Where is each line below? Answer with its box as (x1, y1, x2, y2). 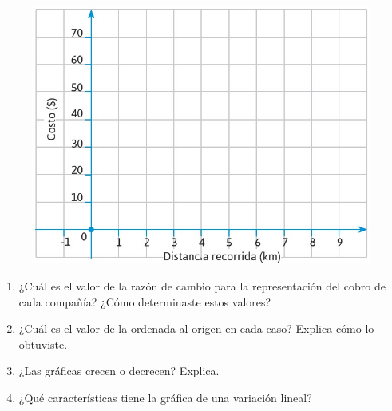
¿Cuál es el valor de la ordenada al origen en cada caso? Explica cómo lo (18, 320, 374, 337)
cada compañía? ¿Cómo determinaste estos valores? (18, 293, 271, 310)
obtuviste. (18, 335, 68, 352)
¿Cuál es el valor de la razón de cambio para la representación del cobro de (18, 278, 386, 294)
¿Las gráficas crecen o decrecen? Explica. (18, 362, 220, 379)
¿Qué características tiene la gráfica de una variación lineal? (18, 389, 312, 405)
